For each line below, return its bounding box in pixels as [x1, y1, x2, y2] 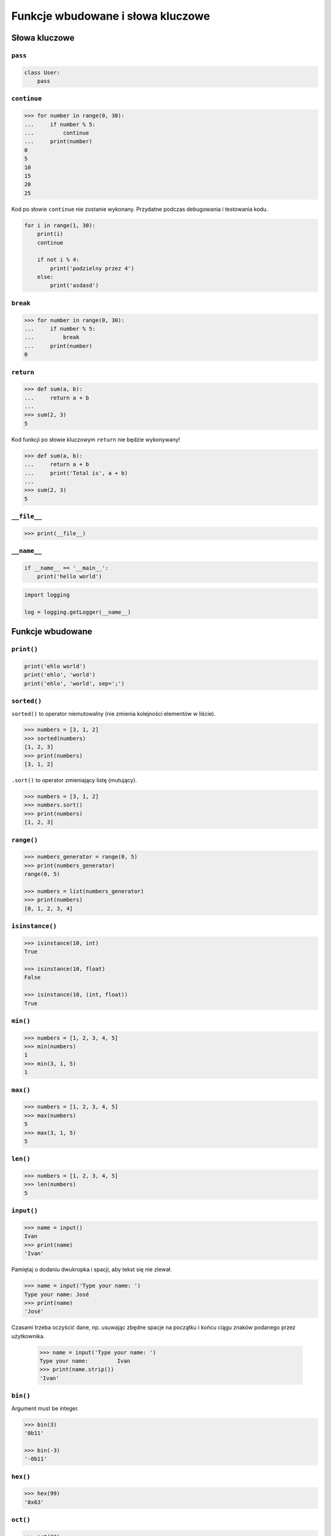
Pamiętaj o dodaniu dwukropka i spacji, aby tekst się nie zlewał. [11, 1266, 172, 1273]
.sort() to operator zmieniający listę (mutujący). [11, 777, 137, 784]
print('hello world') [37, 573, 102, 580]
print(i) [37, 230, 64, 238]
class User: [24, 69, 61, 76]
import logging [24, 592, 70, 598]
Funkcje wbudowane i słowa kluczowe [11, 9, 210, 23]
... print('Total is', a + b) [24, 469, 128, 476]
